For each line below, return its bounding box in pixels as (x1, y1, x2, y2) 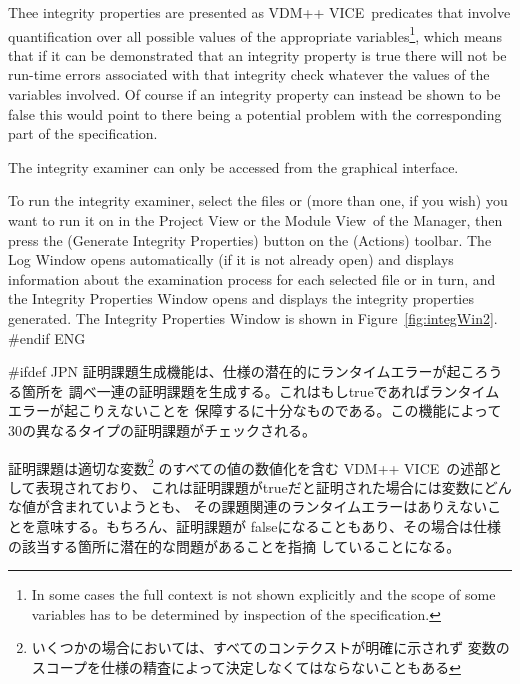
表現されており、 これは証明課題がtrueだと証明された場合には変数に (35, 476, 484, 497)
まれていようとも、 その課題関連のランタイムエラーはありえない (63, 496, 488, 517)
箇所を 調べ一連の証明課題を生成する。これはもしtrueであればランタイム (21, 380, 500, 401)
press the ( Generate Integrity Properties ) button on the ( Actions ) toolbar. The (8, 229, 492, 250)
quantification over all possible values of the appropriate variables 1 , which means (8, 22, 503, 46)
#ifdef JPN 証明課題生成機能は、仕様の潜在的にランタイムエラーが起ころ (8, 361, 489, 382)
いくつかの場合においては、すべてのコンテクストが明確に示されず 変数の (31, 637, 510, 658)
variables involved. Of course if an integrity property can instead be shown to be (8, 84, 501, 105)
